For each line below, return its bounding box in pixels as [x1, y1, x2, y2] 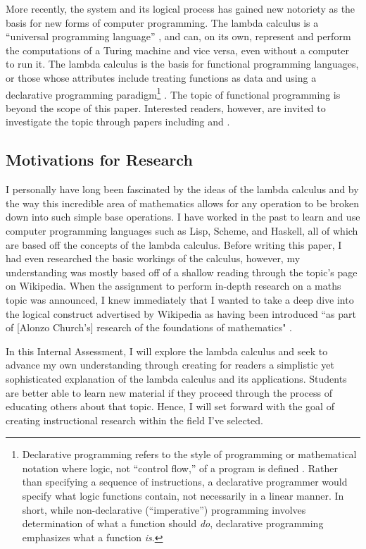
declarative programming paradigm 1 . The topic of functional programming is [6, 85, 341, 101]
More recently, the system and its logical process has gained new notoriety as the [6, 1, 355, 16]
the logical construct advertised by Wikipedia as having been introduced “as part [6, 306, 356, 321]
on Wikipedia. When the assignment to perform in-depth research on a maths [6, 278, 341, 293]
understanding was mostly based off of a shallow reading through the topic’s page [6, 264, 358, 279]
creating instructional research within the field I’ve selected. [6, 412, 263, 427]
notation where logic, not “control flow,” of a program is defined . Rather [22, 460, 338, 475]
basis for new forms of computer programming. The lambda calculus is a [6, 15, 319, 30]
